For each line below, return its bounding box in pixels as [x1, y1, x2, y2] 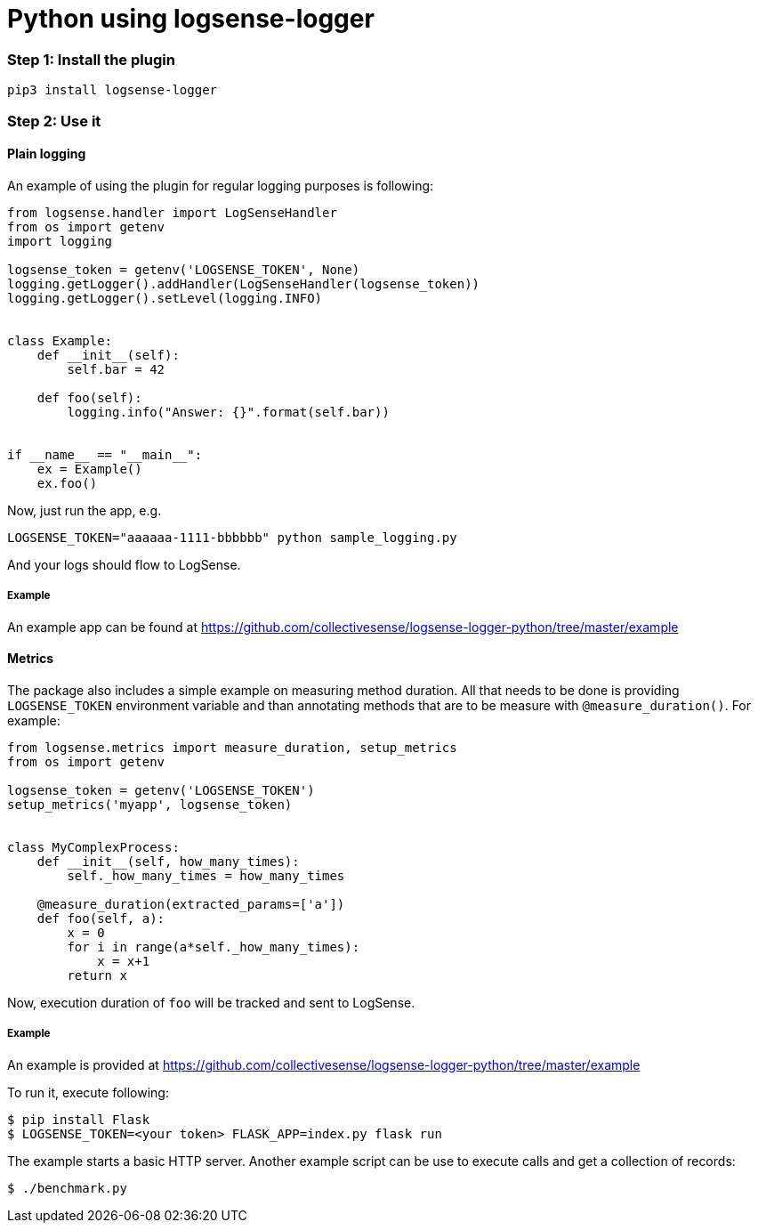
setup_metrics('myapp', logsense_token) [7, 797, 293, 812]
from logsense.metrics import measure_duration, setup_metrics [7, 740, 457, 755]
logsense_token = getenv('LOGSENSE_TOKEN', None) [7, 262, 360, 277]
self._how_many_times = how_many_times [67, 868, 345, 883]
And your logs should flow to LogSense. [7, 556, 241, 572]
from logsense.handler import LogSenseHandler [7, 205, 337, 220]
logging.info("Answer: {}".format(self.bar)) [67, 404, 390, 419]
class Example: [7, 333, 113, 348]
